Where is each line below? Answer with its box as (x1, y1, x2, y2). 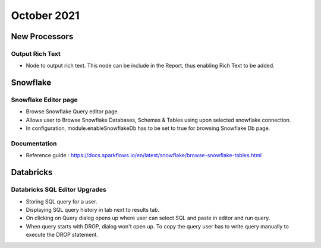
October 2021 (11, 9, 80, 22)
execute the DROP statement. (26, 231, 98, 239)
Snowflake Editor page (11, 96, 78, 104)
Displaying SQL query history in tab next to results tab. (26, 206, 160, 213)
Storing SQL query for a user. (26, 198, 97, 205)
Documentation (11, 139, 57, 148)
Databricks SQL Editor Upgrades (11, 186, 106, 194)
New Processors (11, 31, 74, 42)
